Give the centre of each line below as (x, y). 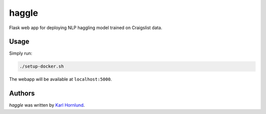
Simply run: (21, 53)
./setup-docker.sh (42, 66)
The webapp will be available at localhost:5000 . (61, 79)
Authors (22, 94)
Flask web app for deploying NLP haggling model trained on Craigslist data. (86, 28)
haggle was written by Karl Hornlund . (47, 105)
